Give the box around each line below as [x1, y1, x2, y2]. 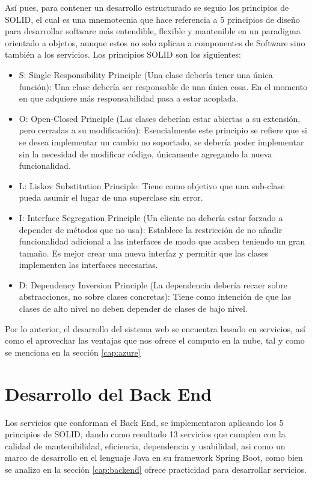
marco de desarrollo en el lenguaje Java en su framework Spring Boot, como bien [5, 451, 303, 464]
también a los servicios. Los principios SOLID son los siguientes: [5, 48, 241, 61]
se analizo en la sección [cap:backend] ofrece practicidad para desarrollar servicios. [5, 463, 307, 475]
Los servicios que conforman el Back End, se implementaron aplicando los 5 [5, 416, 284, 428]
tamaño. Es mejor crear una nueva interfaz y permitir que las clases [19, 246, 269, 259]
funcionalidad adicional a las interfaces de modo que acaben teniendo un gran [19, 235, 305, 248]
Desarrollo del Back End [5, 381, 212, 406]
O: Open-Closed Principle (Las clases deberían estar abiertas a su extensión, [19, 112, 301, 124]
